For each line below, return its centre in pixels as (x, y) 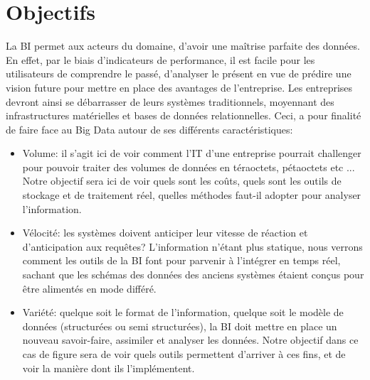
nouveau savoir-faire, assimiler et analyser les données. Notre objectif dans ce (190, 340)
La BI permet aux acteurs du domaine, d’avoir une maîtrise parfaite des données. (183, 46)
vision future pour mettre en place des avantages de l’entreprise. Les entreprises (179, 87)
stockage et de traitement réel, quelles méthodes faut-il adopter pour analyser (192, 195)
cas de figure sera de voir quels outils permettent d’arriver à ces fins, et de (184, 354)
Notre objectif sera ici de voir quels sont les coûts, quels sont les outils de (182, 181)
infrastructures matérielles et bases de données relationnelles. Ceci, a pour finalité (184, 115)
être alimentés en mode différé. (89, 288)
